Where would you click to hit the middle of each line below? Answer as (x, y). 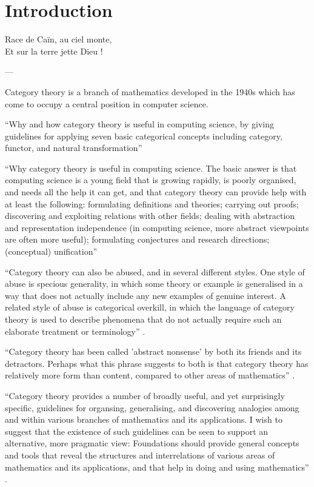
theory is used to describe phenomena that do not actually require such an (143, 319)
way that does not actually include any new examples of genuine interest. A (145, 295)
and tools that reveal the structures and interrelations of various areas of (140, 455)
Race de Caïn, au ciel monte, (58, 39)
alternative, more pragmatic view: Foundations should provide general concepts (152, 443)
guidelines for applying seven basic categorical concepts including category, (144, 136)
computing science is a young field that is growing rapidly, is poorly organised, (151, 180)
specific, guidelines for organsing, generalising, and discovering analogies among (152, 407)
